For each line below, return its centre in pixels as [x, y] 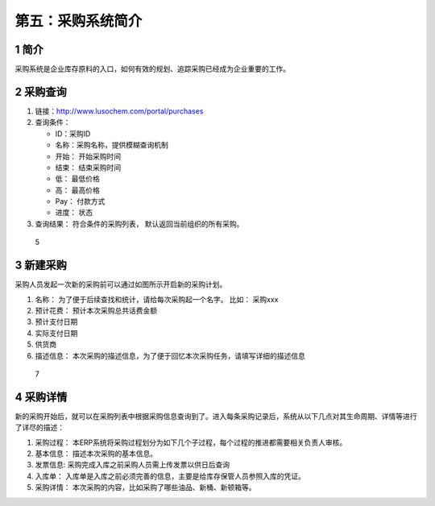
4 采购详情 [41, 397]
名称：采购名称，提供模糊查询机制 [112, 145]
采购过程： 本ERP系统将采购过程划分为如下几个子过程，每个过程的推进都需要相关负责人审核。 [191, 442]
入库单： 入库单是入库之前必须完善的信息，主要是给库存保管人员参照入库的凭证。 [170, 476]
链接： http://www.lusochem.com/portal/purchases [119, 111]
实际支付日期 [56, 333]
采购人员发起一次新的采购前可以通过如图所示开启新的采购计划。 [121, 284]
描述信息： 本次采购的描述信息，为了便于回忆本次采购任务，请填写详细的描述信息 [170, 355]
